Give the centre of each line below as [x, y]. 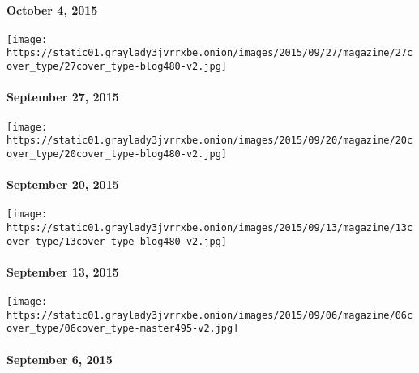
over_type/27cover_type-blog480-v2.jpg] [117, 67]
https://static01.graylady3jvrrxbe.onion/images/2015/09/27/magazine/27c [210, 53]
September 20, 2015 [63, 184]
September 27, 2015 [63, 97]
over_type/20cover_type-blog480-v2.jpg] [117, 154]
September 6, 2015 [60, 359]
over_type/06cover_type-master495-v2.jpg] [123, 329]
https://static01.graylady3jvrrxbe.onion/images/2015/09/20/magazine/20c [210, 141]
